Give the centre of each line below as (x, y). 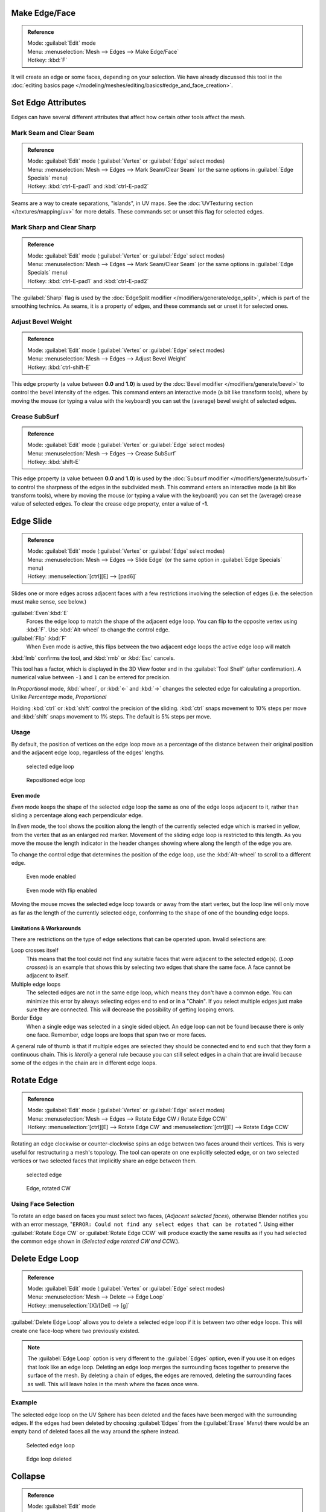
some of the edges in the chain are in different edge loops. (84, 1063)
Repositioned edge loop (56, 780)
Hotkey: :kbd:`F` (47, 60)
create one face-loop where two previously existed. (75, 1331)
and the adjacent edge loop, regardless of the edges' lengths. (88, 752)
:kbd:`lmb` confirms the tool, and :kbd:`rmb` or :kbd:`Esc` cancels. (93, 658)
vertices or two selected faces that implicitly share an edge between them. (104, 1161)
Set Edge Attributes (49, 103)
